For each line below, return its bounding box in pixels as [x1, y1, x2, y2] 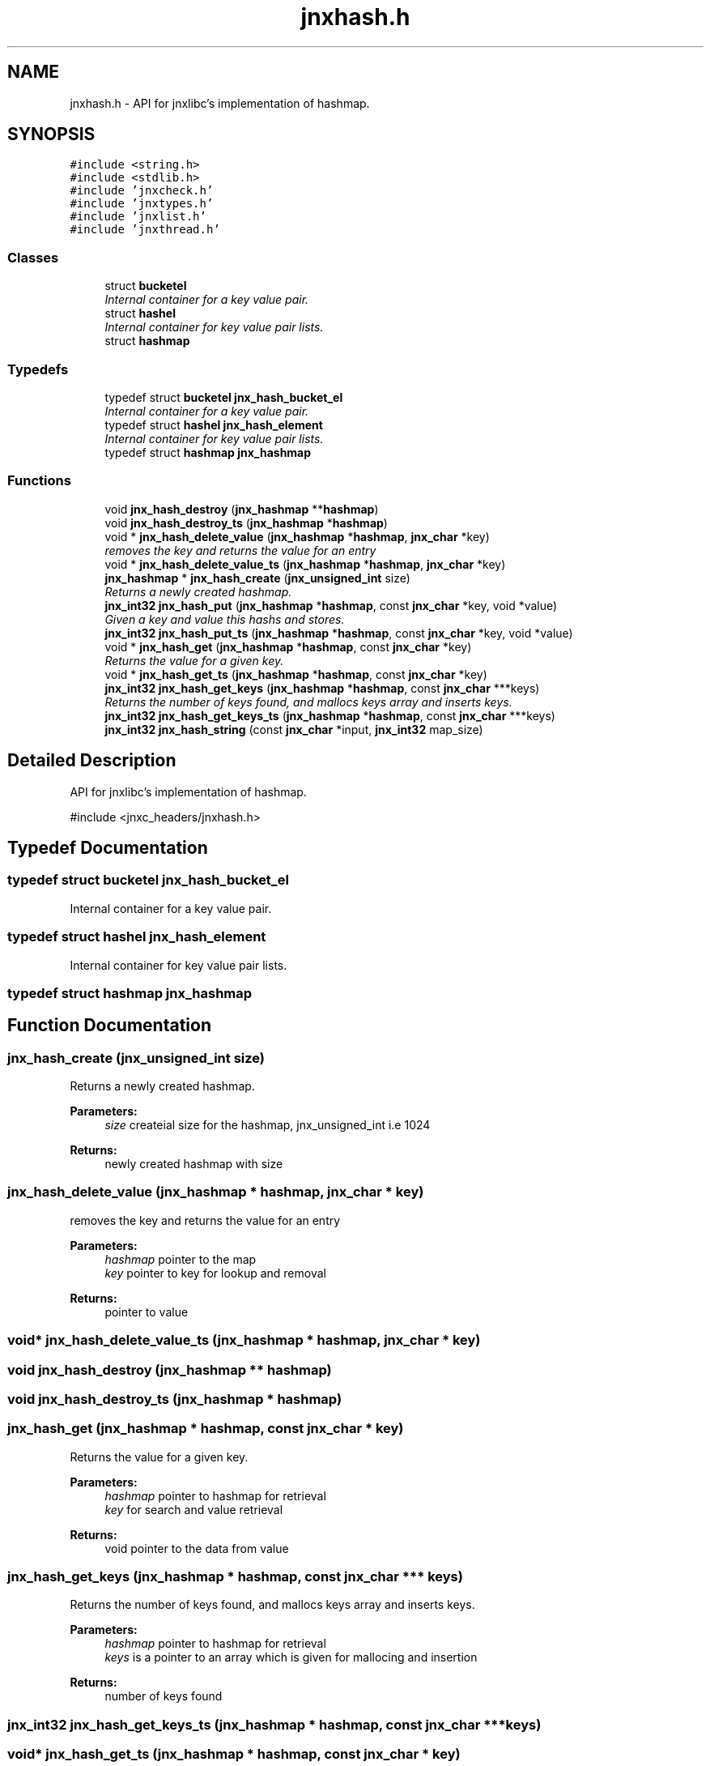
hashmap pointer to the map [104, 1252, 257, 1266]
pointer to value [104, 1304, 189, 1319]
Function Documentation [7, 1015, 211, 1036]
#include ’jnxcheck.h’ [70, 184, 214, 198]
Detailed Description [7, 750, 176, 771]
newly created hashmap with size [104, 1157, 283, 1171]
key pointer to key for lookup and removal [104, 1265, 326, 1280]
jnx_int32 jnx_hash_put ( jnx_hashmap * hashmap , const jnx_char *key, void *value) [104, 598, 558, 612]
